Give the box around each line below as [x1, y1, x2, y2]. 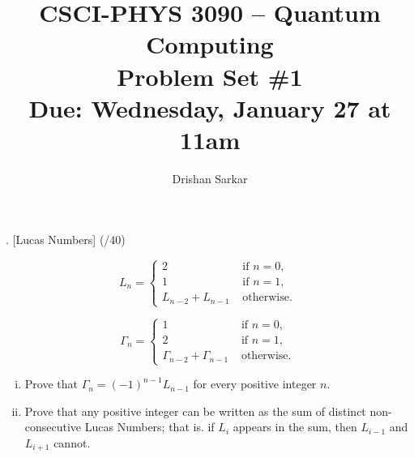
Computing [146, 28, 274, 61]
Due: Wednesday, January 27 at [28, 91, 391, 124]
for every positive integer [193, 375, 317, 392]
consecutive [24, 418, 82, 435]
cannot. [53, 434, 91, 451]
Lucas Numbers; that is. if [84, 418, 215, 435]
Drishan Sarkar [172, 169, 248, 186]
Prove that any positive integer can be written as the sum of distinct [24, 402, 366, 419]
